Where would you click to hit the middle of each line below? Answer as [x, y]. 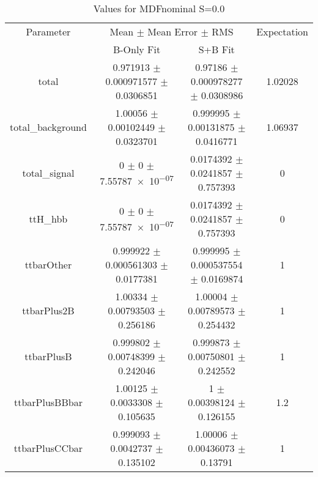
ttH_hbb [48, 219]
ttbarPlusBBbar [48, 402]
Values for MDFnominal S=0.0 [159, 8]
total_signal [48, 173]
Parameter [48, 31]
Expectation [282, 31]
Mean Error [173, 31]
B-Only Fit [137, 49]
